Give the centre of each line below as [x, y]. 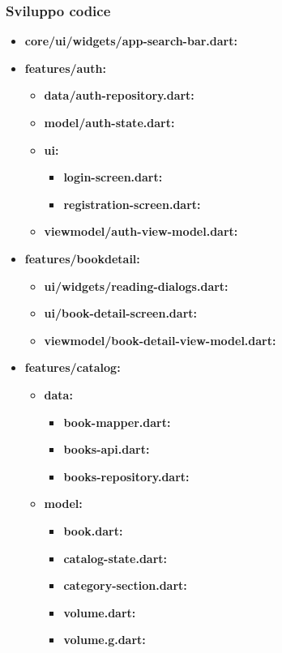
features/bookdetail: [82, 258]
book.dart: [93, 530]
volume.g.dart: [105, 640]
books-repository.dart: [126, 476]
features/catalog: [73, 367]
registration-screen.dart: [132, 204]
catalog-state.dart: [115, 558]
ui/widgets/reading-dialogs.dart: [136, 286]
